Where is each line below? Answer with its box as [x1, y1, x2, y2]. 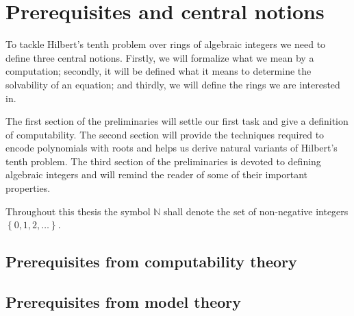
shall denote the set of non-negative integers [163, 204, 349, 218]
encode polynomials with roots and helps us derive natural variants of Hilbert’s [5, 141, 338, 155]
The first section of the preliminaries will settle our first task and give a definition [5, 114, 349, 128]
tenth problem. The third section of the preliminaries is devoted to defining [5, 154, 321, 168]
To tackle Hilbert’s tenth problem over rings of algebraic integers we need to [5, 37, 326, 51]
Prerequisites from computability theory [5, 251, 297, 272]
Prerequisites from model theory [5, 291, 241, 313]
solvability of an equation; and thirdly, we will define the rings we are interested [5, 77, 340, 91]
